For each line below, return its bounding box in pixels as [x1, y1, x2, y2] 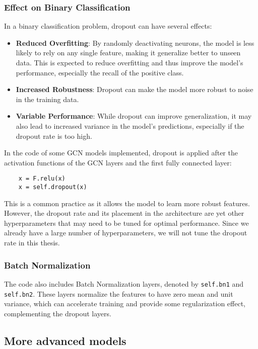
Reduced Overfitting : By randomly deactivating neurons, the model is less [16, 37, 254, 48]
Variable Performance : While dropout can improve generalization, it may [16, 111, 252, 121]
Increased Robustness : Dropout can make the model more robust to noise [16, 84, 253, 95]
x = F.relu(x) [18, 175, 66, 183]
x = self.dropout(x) [18, 184, 87, 191]
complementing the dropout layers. [4, 308, 111, 318]
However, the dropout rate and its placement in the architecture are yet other [4, 208, 244, 218]
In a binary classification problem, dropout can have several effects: [4, 21, 212, 31]
